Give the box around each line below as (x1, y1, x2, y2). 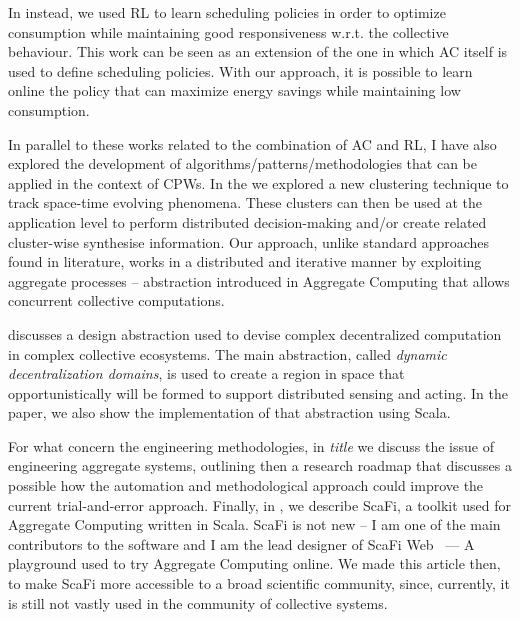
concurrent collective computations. (8, 290, 225, 311)
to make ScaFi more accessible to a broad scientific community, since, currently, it (8, 573, 510, 594)
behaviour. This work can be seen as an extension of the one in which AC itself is (8, 41, 508, 62)
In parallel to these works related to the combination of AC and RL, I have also (8, 133, 497, 154)
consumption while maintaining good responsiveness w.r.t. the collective (8, 21, 449, 42)
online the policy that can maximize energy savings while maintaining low (8, 80, 461, 101)
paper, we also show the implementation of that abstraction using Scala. (8, 402, 451, 423)
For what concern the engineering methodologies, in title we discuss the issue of (8, 435, 494, 456)
